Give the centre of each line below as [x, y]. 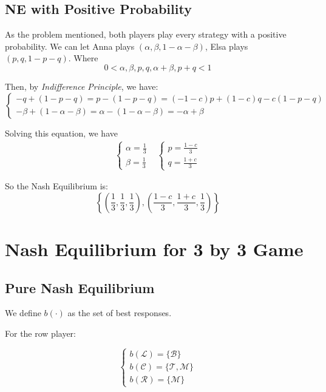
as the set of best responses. [120, 313]
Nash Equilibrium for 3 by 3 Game [154, 249]
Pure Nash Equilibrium [80, 287]
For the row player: [40, 333]
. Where [83, 58]
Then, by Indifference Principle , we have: [82, 86]
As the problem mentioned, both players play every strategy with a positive [146, 34]
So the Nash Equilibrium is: [56, 186]
